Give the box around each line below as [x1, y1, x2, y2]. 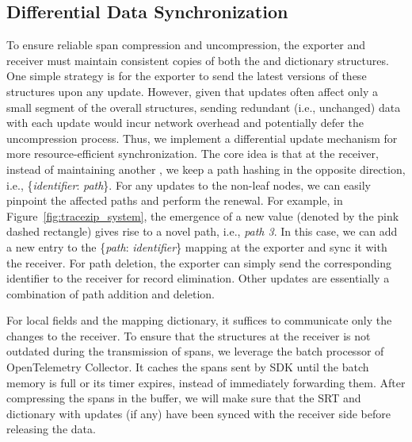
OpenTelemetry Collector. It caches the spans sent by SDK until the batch [6, 359, 369, 375]
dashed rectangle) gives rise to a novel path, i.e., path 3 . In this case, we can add [6, 223, 398, 240]
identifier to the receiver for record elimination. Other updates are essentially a [6, 270, 390, 286]
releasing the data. [6, 421, 96, 437]
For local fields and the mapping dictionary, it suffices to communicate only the [6, 312, 392, 329]
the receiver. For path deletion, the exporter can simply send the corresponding [6, 254, 392, 271]
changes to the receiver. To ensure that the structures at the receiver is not [6, 327, 371, 344]
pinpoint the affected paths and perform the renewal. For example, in [6, 192, 343, 209]
